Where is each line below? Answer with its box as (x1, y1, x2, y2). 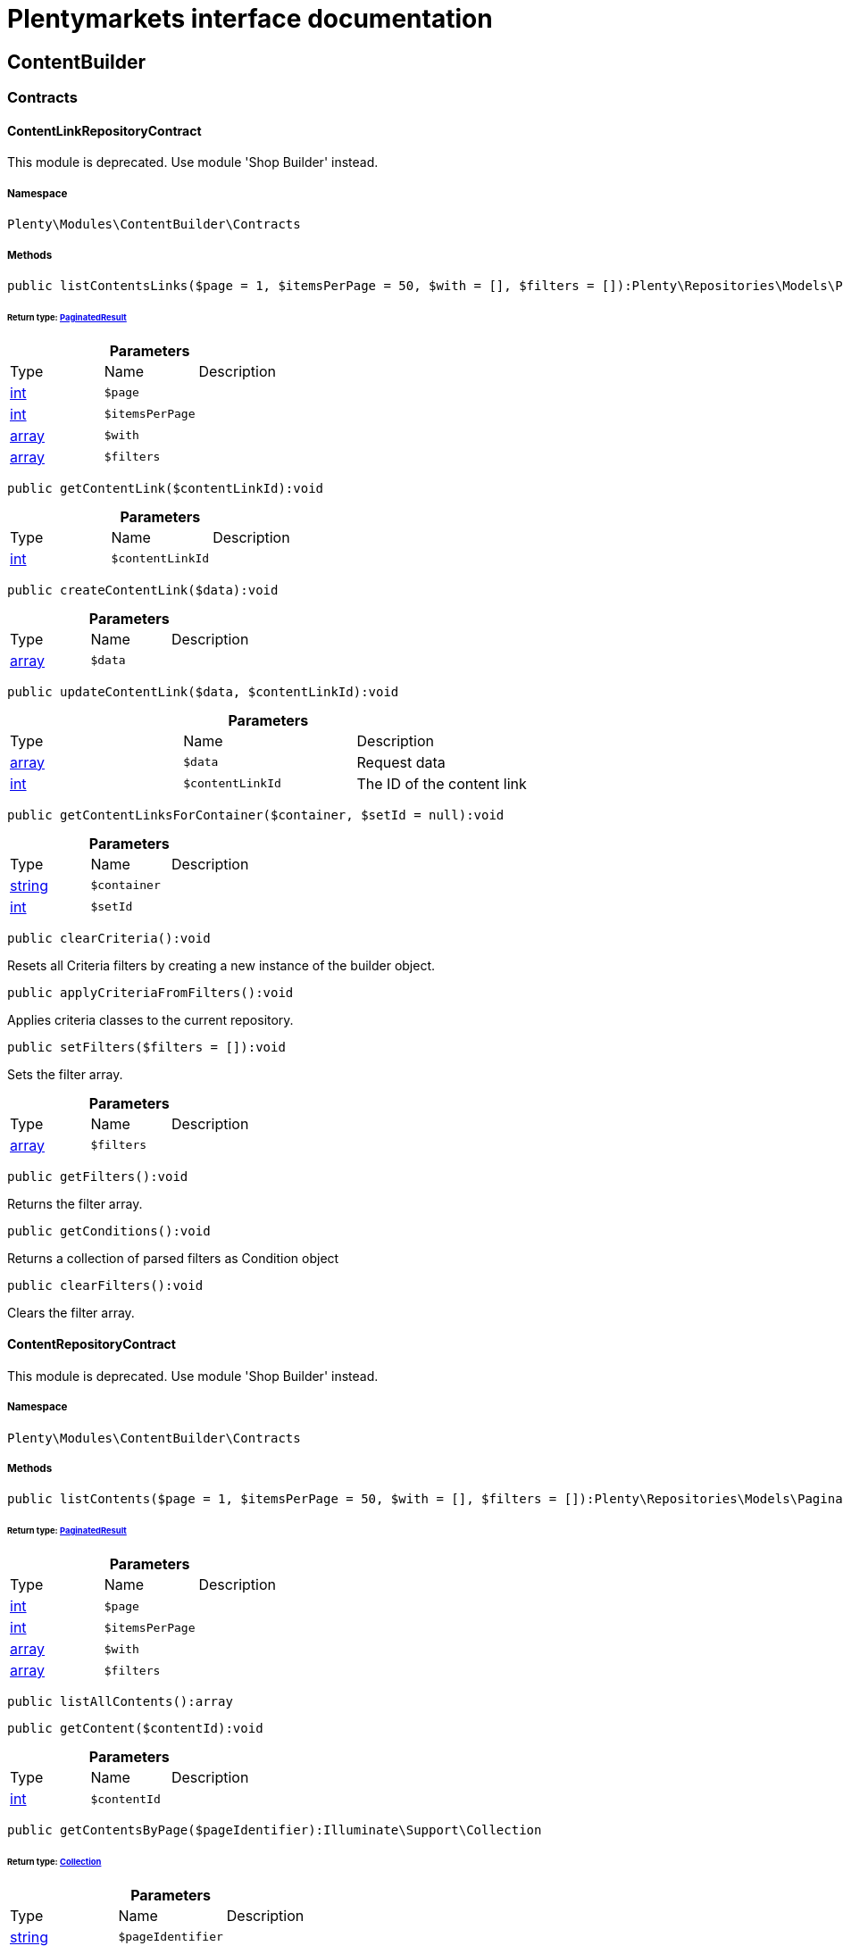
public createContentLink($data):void (7, 582, 279, 597)
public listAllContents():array (7, 1694, 233, 1709)
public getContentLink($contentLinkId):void (7, 480, 324, 495)
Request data (356, 753, 446, 771)
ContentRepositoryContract (7, 1336, 176, 1352)
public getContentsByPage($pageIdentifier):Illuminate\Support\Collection (7, 1823, 542, 1838)
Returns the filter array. (7, 1195, 143, 1211)
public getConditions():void (7, 1223, 211, 1238)
